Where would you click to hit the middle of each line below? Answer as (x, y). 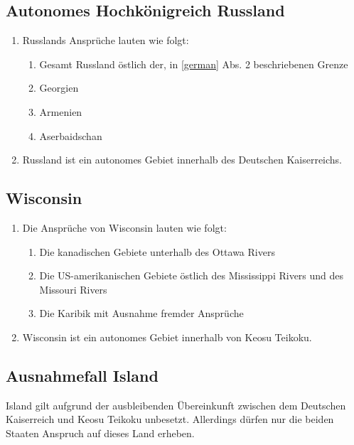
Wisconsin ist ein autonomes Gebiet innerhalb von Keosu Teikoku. (167, 337)
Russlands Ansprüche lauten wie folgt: (106, 40)
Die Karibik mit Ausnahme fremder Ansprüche (141, 313)
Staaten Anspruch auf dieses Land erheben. (100, 433)
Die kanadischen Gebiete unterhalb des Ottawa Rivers (157, 251)
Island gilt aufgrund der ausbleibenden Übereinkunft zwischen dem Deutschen (176, 405)
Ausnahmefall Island (82, 375)
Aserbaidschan (71, 135)
